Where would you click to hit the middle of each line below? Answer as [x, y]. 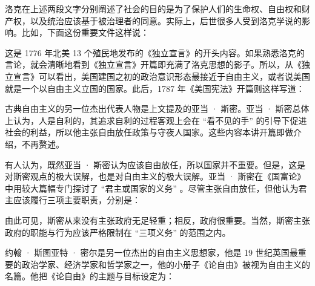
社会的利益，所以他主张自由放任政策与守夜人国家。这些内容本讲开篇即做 [149, 132]
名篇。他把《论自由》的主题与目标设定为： [90, 276]
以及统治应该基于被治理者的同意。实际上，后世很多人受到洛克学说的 [166, 20]
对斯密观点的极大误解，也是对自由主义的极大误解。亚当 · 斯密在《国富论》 [155, 176]
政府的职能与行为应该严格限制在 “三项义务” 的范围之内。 [118, 232]
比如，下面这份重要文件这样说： [85, 32]
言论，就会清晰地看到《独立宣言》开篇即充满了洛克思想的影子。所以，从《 [153, 64]
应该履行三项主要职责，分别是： [77, 200]
